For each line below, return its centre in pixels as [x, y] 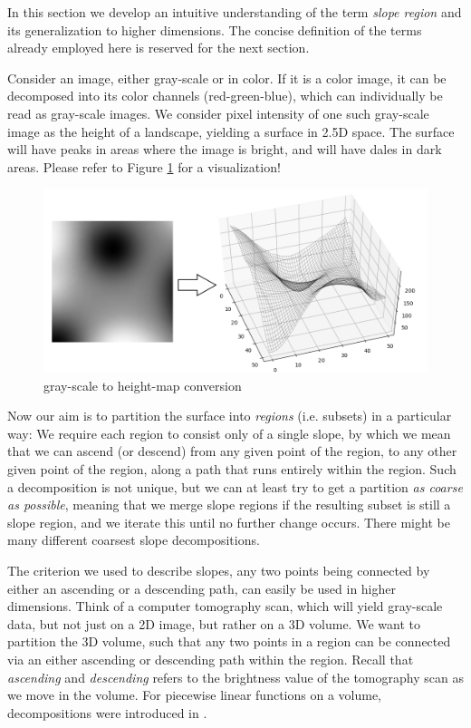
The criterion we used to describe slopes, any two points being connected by [219, 570]
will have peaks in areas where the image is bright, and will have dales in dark [225, 149]
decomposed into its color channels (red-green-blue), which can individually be [225, 96]
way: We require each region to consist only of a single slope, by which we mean [229, 433]
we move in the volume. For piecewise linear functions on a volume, [194, 695]
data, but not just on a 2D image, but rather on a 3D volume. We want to [214, 623]
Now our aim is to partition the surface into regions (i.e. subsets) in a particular [230, 416]
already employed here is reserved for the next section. [159, 48]
